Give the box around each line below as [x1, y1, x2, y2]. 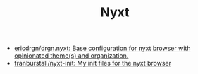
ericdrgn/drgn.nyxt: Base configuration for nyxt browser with [13, 44, 191, 53]
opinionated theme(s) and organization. [13, 51, 129, 60]
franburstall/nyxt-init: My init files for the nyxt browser [13, 59, 171, 68]
